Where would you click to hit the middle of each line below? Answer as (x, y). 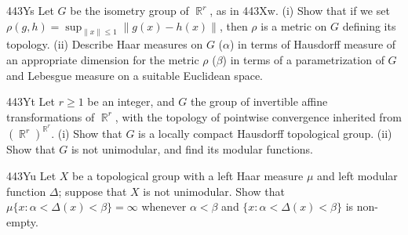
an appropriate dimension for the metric (103, 59)
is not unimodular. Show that (214, 191)
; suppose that (93, 191)
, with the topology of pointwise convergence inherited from (258, 116)
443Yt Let (31, 101)
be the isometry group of (129, 10)
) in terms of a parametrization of (303, 59)
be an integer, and (131, 101)
